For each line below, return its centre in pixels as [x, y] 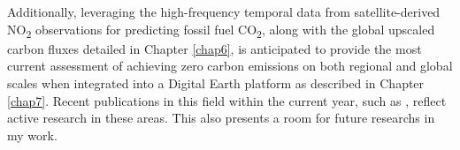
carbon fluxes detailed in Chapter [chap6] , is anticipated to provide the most [215, 48]
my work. [32, 135]
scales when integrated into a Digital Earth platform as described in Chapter [216, 82]
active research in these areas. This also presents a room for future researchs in [221, 118]
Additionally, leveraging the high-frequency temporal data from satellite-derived [224, 11]
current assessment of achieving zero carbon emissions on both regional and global [230, 66]
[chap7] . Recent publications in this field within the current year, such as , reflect [227, 100]
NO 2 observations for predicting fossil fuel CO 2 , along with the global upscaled [221, 30]
